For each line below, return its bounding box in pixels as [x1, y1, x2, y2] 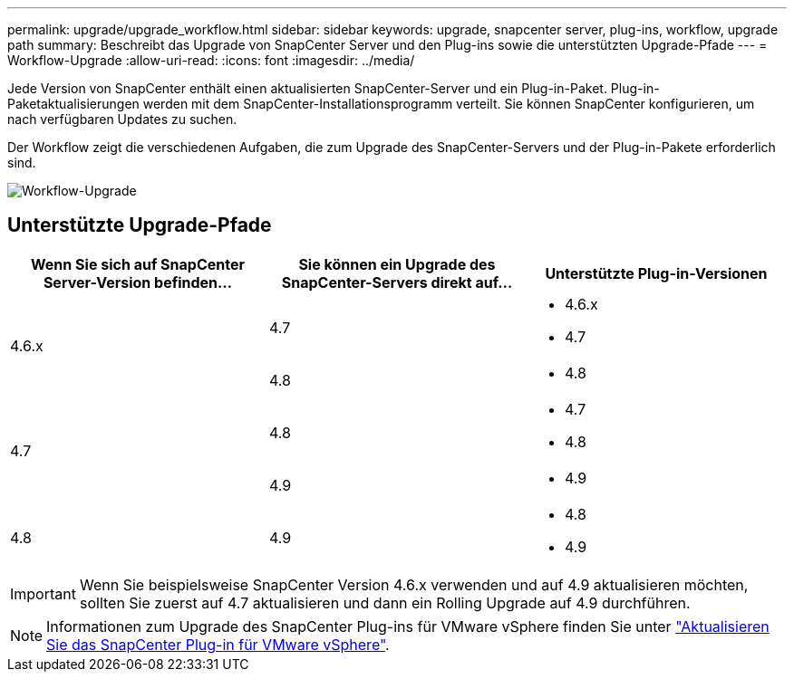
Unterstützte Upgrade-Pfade [7, 214, 272, 237]
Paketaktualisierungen [7, 96, 140, 111]
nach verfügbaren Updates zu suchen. [7, 111, 237, 127]
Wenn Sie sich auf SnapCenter [31, 254, 245, 273]
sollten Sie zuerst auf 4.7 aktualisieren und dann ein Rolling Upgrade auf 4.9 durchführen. [79, 593, 691, 612]
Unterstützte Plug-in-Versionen [545, 263, 768, 282]
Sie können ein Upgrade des [298, 254, 496, 273]
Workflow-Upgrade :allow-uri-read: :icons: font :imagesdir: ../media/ [7, 53, 415, 68]
